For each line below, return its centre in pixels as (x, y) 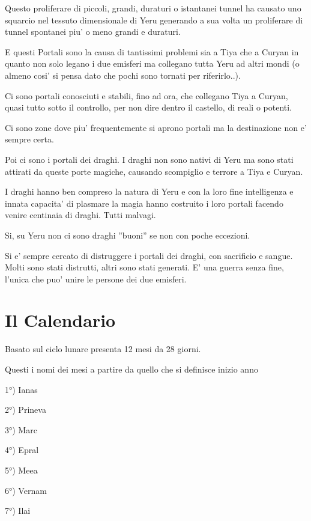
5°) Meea (21, 470)
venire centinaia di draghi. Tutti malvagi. (80, 215)
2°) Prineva (26, 410)
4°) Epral (22, 450)
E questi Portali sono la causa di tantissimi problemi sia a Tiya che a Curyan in (152, 51)
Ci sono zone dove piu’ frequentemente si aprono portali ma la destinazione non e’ (156, 127)
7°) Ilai (18, 510)
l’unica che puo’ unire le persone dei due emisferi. (96, 279)
